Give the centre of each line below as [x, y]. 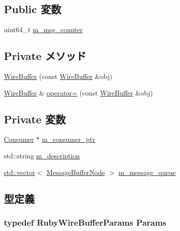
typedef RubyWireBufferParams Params [85, 222]
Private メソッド [45, 56]
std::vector [20, 172]
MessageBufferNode [76, 172]
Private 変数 [35, 119]
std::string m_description [42, 155]
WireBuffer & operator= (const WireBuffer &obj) [79, 92]
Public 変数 [33, 9]
